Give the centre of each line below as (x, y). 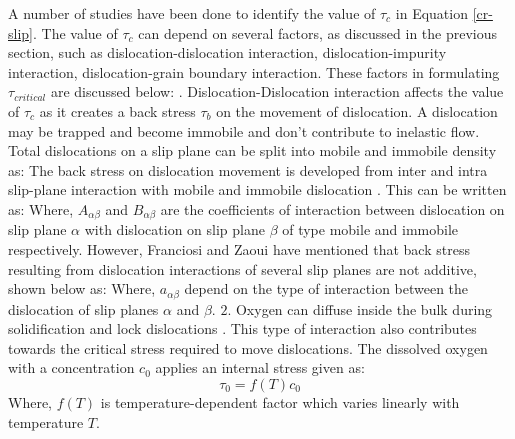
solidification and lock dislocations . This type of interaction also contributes (242, 328)
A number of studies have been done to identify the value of (192, 13)
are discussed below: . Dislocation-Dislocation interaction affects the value (277, 91)
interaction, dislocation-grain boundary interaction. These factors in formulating (254, 71)
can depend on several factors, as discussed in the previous (318, 32)
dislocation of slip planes (83, 308)
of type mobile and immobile (370, 229)
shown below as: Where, (82, 288)
